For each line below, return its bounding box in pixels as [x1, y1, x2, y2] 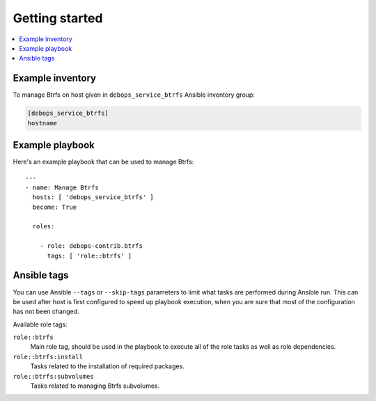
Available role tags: [13, 320, 68, 329]
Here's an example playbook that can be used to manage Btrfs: [13, 157, 194, 166]
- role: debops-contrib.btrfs [39, 242, 143, 250]
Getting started [13, 10, 103, 26]
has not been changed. [13, 307, 79, 316]
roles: [32, 223, 55, 230]
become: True [32, 203, 77, 211]
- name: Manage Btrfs [25, 183, 99, 191]
